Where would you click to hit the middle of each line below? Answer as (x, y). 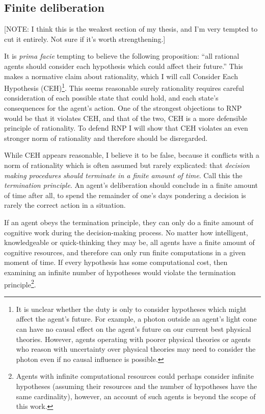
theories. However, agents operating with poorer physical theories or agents (134, 339)
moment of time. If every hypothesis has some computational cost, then (116, 262)
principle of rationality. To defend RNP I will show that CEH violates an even (126, 128)
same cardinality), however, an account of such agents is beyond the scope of (136, 396)
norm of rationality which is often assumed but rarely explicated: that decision (127, 165)
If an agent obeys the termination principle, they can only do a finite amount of (129, 222)
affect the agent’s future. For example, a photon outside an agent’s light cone (136, 319)
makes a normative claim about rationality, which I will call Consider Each (121, 76)
